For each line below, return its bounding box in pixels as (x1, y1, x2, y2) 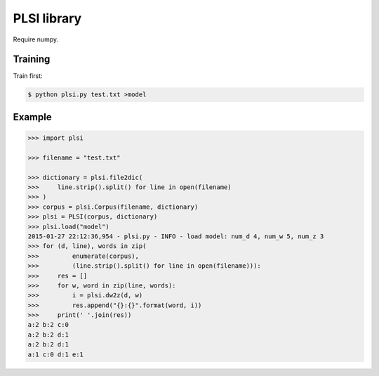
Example (13, 111, 52, 123)
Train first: (13, 72, 43, 80)
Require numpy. (13, 35, 59, 44)
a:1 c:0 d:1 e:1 (27, 350, 84, 358)
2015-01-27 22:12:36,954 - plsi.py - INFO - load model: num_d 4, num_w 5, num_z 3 (27, 232, 324, 240)
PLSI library (13, 11, 82, 26)
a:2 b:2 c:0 (27, 320, 69, 329)
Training (13, 53, 51, 65)
